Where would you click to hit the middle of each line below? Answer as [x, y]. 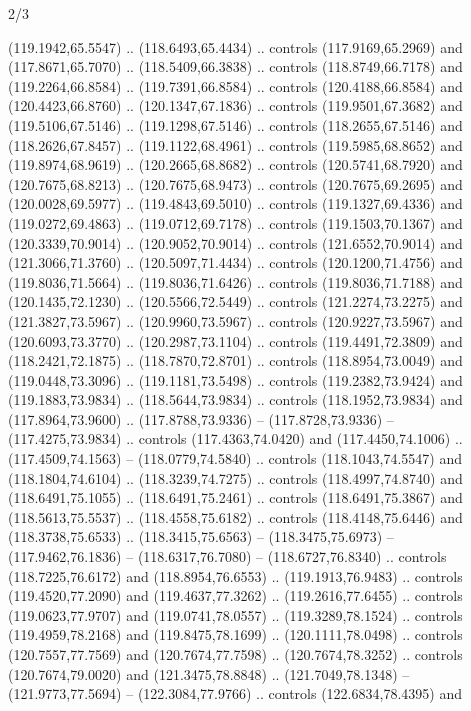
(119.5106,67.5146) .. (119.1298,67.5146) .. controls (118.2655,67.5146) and [235, 124]
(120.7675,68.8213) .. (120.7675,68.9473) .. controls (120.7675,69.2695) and [235, 183]
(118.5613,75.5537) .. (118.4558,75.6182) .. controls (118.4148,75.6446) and [235, 516]
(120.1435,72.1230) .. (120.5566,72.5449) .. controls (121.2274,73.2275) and [235, 301]
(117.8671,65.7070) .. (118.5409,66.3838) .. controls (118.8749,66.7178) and [235, 66]
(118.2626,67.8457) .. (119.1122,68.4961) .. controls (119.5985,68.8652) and [235, 144]
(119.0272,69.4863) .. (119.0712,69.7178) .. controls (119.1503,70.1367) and [235, 222]
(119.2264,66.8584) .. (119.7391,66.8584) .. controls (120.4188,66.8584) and [235, 85]
